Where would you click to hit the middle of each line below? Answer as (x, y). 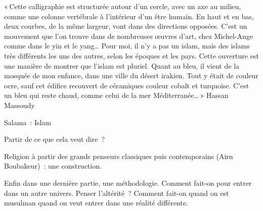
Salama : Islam (28, 122)
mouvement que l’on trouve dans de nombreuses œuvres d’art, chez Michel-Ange (128, 36)
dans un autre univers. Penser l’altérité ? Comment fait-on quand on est (117, 193)
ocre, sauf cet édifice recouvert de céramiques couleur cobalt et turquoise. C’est (127, 85)
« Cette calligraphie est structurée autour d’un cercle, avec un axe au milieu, (123, 6)
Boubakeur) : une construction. (53, 166)
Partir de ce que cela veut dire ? (55, 139)
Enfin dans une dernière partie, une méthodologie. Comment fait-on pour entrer (128, 182)
